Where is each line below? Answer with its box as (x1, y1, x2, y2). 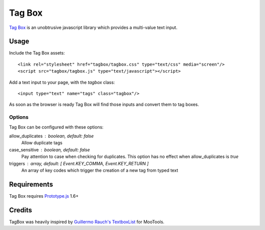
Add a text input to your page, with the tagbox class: (9, 79, 115, 85)
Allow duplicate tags (21, 140, 63, 146)
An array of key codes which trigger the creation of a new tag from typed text (21, 167, 179, 173)
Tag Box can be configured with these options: (9, 124, 104, 130)
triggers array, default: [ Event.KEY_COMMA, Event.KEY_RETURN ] (9, 160, 149, 166)
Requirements (9, 180, 53, 188)
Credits (9, 206, 32, 214)
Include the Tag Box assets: (9, 50, 65, 56)
